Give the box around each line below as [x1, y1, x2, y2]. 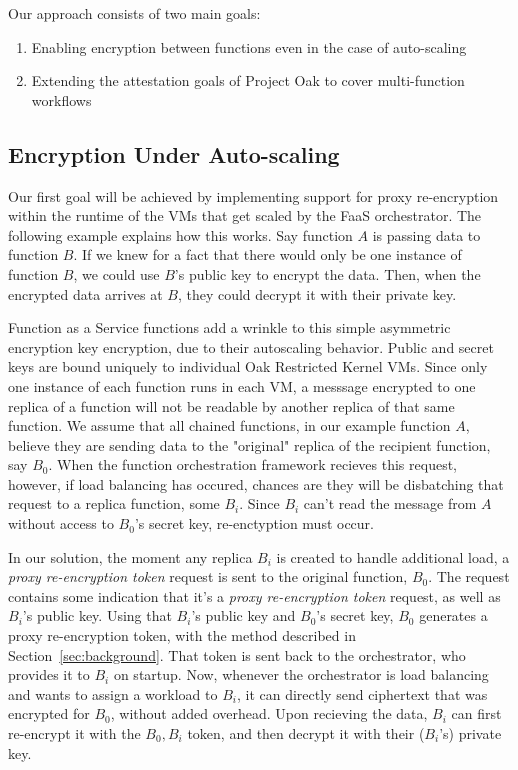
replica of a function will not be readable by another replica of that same [8, 395, 455, 416]
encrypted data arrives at [8, 283, 163, 304]
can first [451, 703, 502, 724]
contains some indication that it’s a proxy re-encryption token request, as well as [8, 585, 501, 606]
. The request [428, 566, 510, 587]
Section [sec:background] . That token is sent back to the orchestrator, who [8, 644, 466, 665]
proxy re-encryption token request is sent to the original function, [8, 566, 408, 587]
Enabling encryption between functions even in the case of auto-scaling [31, 36, 467, 57]
